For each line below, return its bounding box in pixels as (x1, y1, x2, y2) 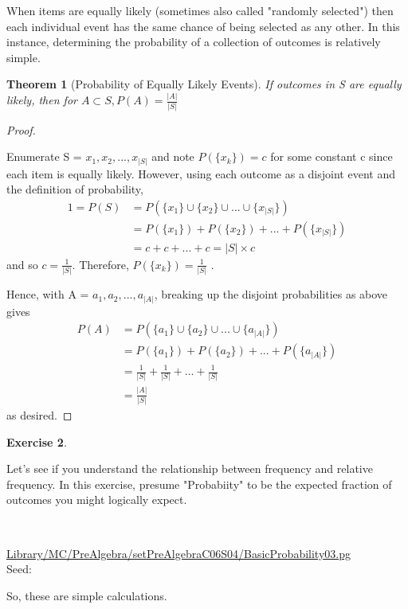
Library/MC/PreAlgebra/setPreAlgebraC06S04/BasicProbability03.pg (6, 545, 351, 561)
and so (6, 256, 38, 272)
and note (151, 148, 194, 165)
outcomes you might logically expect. (6, 491, 187, 508)
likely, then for (6, 92, 77, 108)
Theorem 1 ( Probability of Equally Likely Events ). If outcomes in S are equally (6, 76, 402, 92)
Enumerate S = (6, 148, 82, 165)
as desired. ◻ (6, 406, 73, 423)
